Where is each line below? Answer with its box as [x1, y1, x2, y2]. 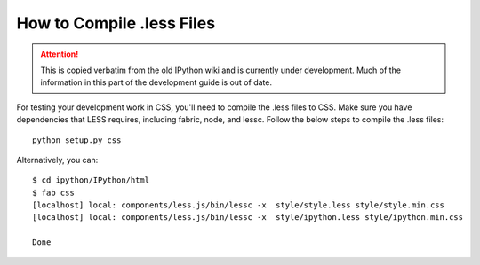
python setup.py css [32, 135, 122, 145]
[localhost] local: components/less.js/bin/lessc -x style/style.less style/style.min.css [32, 200, 444, 210]
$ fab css [32, 187, 75, 198]
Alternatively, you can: [16, 154, 99, 165]
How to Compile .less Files [16, 13, 216, 33]
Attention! [40, 49, 79, 59]
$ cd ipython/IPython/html [32, 175, 150, 185]
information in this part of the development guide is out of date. [40, 77, 273, 88]
